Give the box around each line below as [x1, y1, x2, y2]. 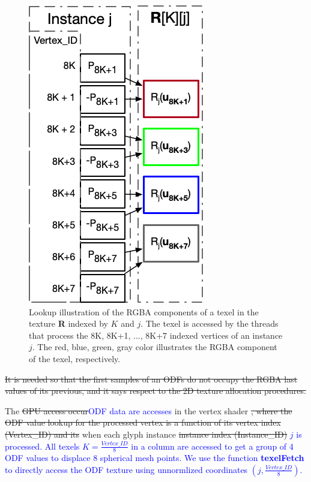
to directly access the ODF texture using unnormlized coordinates [5, 463, 248, 475]
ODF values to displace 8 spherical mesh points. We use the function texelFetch [5, 451, 304, 464]
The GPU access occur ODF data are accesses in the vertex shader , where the [5, 404, 292, 417]
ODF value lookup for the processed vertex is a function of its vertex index [5, 416, 281, 429]
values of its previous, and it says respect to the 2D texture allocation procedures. [5, 384, 306, 397]
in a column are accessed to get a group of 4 [131, 439, 294, 452]
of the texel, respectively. [29, 352, 121, 364]
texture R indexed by [29, 317, 108, 330]
